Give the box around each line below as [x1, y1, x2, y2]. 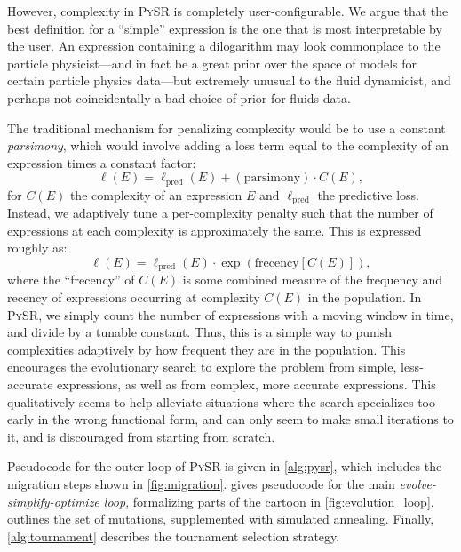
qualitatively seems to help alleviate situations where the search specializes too [7, 392, 436, 411]
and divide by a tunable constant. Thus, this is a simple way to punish [7, 323, 392, 341]
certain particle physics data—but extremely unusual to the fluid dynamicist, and [7, 71, 451, 90]
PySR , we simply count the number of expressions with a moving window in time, [7, 305, 454, 324]
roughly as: [7, 238, 68, 257]
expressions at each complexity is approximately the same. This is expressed [7, 220, 422, 239]
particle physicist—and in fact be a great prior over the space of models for [7, 53, 417, 72]
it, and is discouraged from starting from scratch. [7, 427, 275, 445]
